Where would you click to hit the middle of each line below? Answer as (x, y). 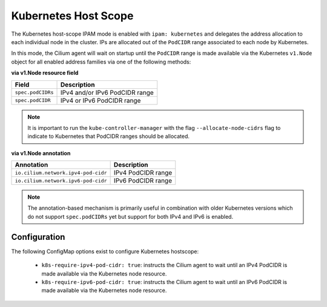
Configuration (38, 237)
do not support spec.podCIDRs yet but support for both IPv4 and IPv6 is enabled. (130, 216)
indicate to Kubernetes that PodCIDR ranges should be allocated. (109, 137)
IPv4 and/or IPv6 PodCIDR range (107, 92)
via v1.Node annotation (41, 153)
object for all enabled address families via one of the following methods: (101, 62)
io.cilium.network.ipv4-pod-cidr (61, 173)
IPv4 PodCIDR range (143, 173)
